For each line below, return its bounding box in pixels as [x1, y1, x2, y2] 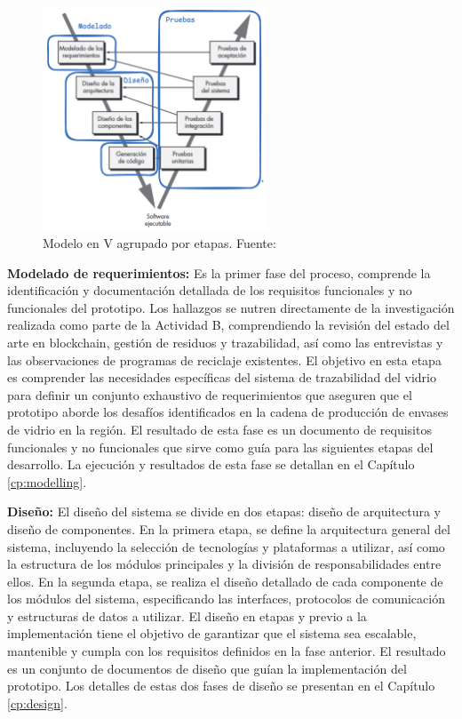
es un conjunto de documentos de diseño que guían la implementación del [7, 659, 407, 677]
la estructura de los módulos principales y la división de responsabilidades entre [7, 555, 442, 573]
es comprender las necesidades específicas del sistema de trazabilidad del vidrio [7, 368, 436, 387]
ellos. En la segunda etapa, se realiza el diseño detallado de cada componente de [7, 571, 443, 590]
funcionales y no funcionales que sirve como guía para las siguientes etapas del [7, 437, 434, 456]
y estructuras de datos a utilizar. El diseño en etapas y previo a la [7, 606, 367, 625]
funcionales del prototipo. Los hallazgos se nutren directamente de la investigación [7, 298, 455, 316]
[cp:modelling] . [7, 472, 87, 491]
